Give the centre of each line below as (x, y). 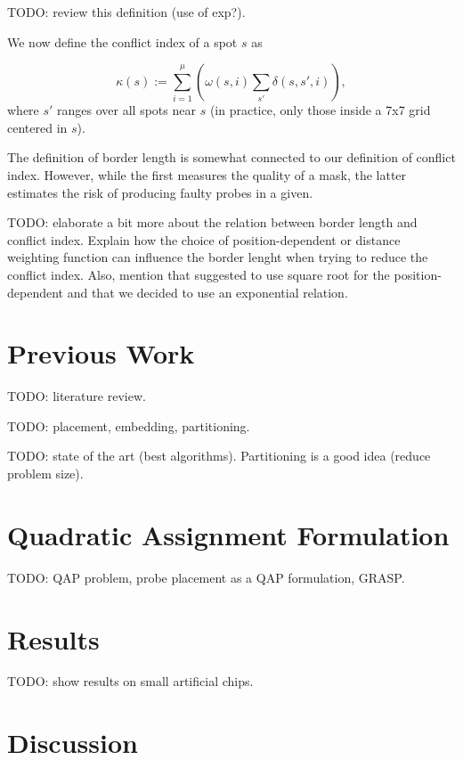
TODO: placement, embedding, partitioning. (129, 425)
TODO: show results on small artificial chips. (130, 681)
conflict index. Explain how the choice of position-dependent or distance (204, 239)
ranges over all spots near (126, 110)
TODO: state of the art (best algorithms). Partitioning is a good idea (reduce (219, 456)
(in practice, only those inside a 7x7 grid (320, 110)
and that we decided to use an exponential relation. (207, 292)
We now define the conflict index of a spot (122, 41)
